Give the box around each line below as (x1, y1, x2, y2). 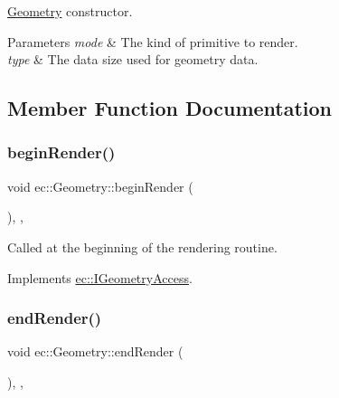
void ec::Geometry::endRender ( (7, 342, 184, 361)
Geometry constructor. (7, 2, 133, 20)
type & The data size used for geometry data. (7, 50, 259, 69)
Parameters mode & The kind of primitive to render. (7, 32, 298, 51)
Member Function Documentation (7, 94, 333, 122)
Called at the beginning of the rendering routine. (7, 237, 278, 256)
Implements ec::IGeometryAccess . (7, 268, 193, 287)
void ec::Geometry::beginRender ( (7, 176, 193, 195)
